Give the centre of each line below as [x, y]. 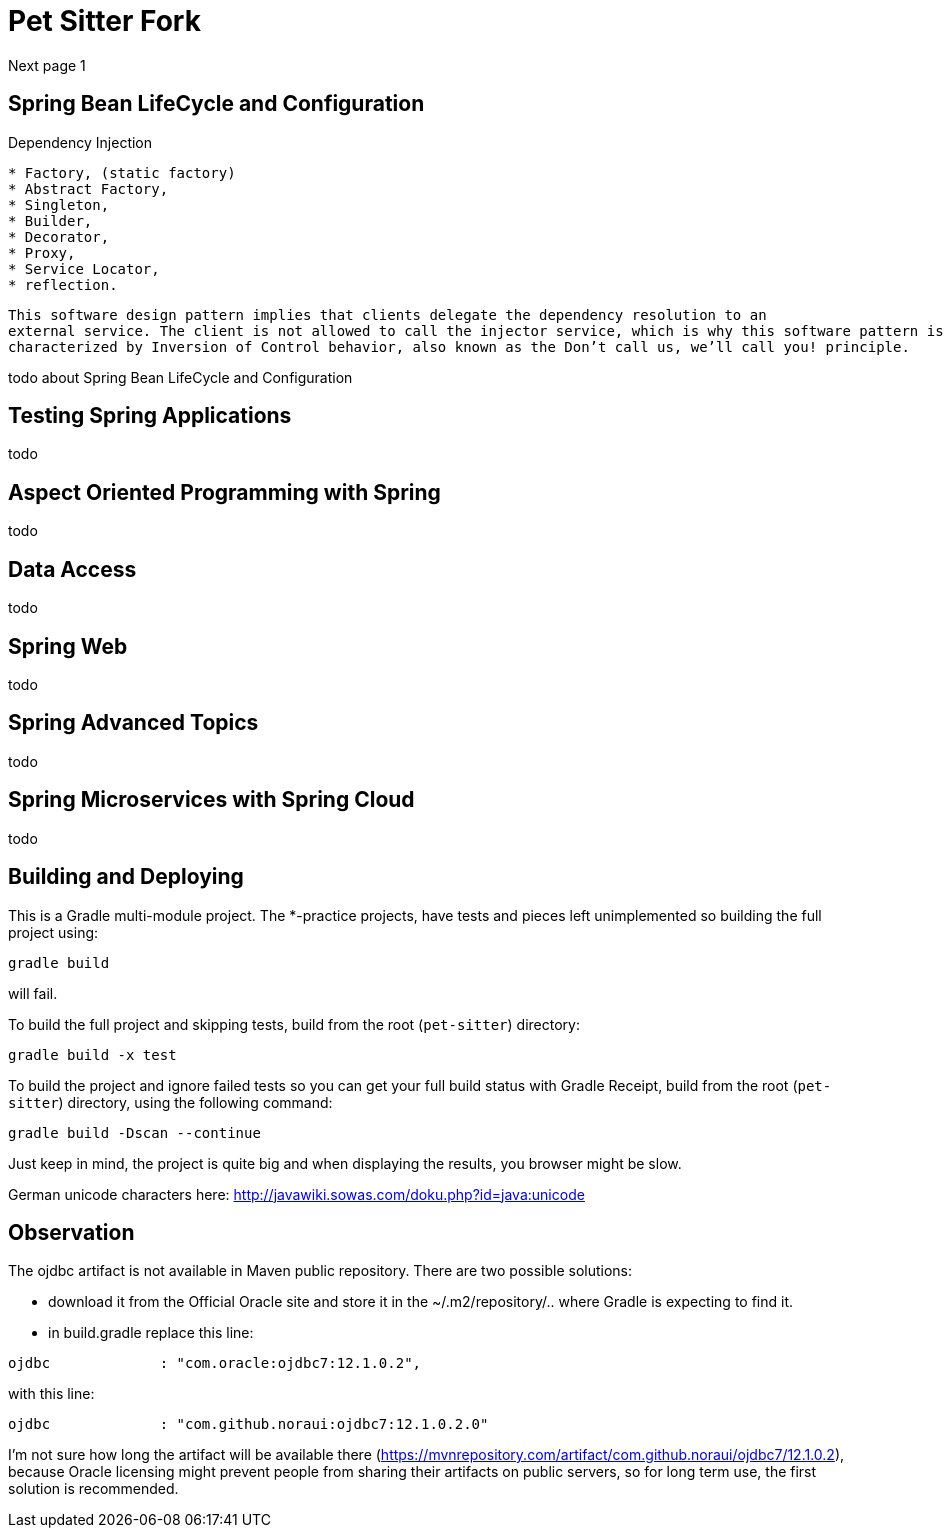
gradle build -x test [92, 1054]
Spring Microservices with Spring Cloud [211, 800]
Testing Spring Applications [150, 416]
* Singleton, [59, 204]
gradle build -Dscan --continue [134, 1132]
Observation [71, 1232]
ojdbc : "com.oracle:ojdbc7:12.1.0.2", [215, 1363]
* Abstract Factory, [88, 188]
